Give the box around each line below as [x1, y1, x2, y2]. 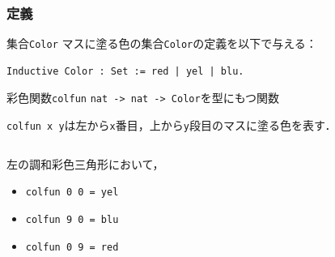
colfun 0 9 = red [25, 241, 119, 253]
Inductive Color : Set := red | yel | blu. [6, 65, 244, 77]
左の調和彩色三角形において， [6, 155, 164, 172]
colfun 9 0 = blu [25, 214, 119, 226]
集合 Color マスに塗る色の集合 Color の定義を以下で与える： [6, 35, 317, 52]
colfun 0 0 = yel [25, 186, 119, 199]
